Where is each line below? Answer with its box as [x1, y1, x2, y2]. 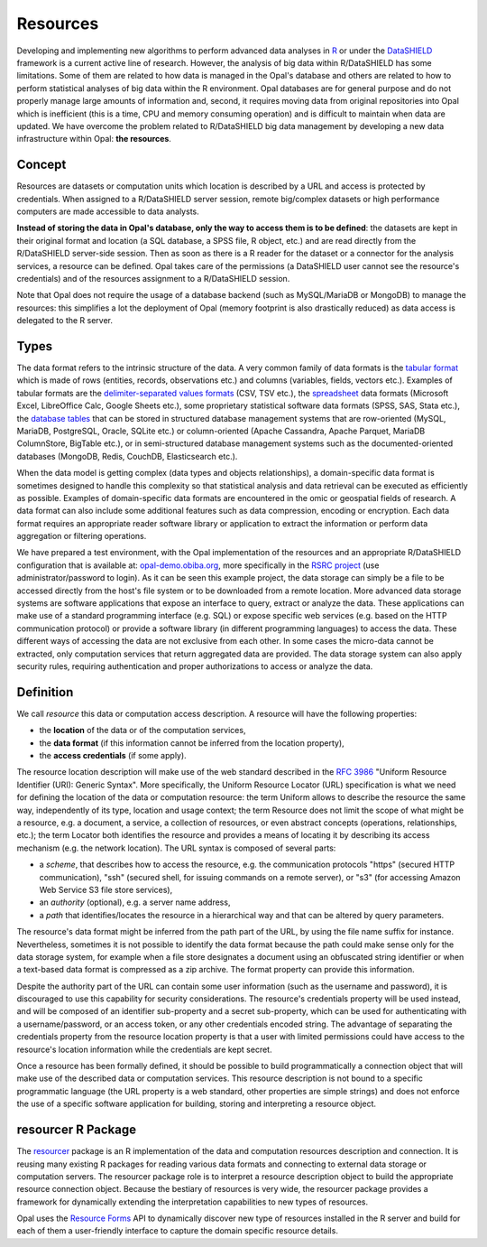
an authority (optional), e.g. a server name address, [39, 897, 231, 907]
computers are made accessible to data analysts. [16, 206, 199, 217]
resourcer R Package [16, 1122, 137, 1138]
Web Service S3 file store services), [39, 884, 173, 895]
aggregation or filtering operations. [16, 531, 147, 542]
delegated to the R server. [16, 315, 113, 326]
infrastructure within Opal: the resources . [16, 134, 171, 144]
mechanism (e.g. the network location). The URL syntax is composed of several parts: [16, 842, 336, 853]
